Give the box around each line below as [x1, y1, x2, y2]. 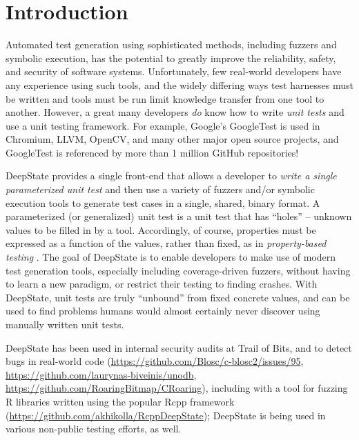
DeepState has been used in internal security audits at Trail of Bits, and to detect [6, 340, 352, 354]
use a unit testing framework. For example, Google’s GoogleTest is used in [6, 118, 320, 132]
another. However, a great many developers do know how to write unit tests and [6, 105, 345, 119]
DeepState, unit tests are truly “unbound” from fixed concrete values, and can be [6, 290, 350, 304]
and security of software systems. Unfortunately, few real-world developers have [6, 64, 342, 79]
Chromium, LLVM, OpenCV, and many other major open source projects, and [6, 132, 339, 146]
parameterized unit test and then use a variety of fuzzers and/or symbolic [6, 182, 315, 197]
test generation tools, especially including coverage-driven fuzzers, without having [6, 263, 351, 277]
